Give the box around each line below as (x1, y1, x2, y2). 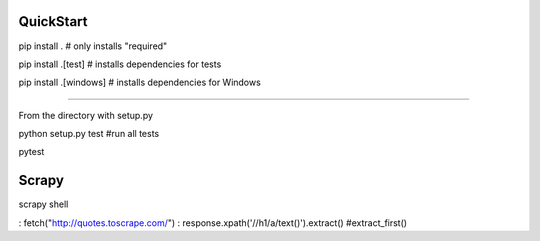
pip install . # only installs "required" (18, 40, 168, 52)
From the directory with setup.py (18, 109, 154, 121)
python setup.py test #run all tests (18, 128, 160, 140)
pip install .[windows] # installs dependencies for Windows (18, 76, 262, 89)
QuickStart (18, 13, 89, 30)
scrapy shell (18, 198, 69, 210)
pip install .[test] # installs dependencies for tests (18, 58, 222, 70)
